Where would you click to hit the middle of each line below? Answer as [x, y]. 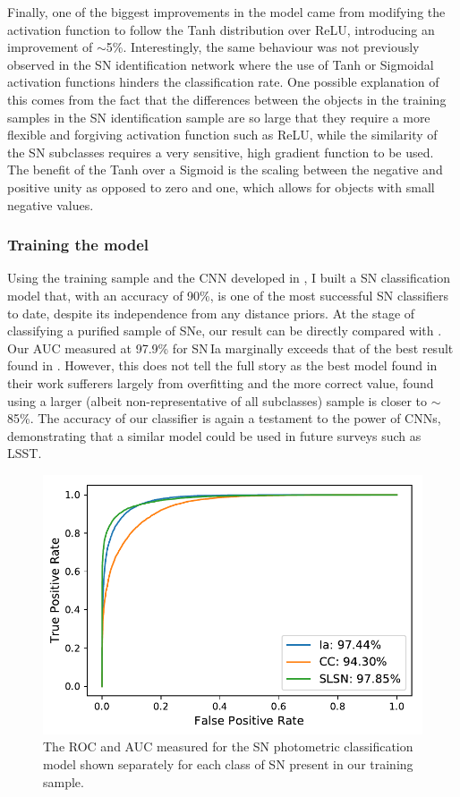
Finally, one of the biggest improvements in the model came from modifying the [226, 12]
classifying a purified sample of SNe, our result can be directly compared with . [225, 331]
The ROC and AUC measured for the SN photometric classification [228, 746]
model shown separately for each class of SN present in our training [228, 764]
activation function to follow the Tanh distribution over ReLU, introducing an [221, 29]
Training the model [78, 245]
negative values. [51, 204]
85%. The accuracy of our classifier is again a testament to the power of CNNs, [224, 418]
